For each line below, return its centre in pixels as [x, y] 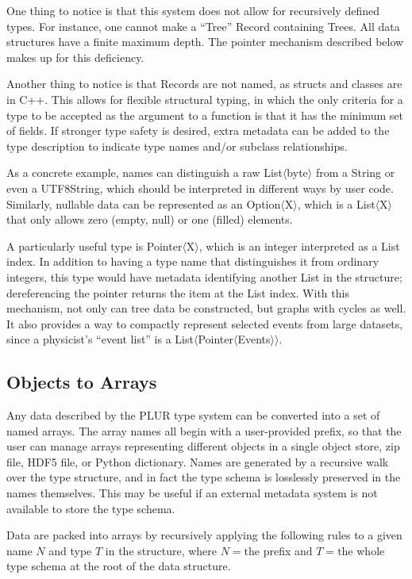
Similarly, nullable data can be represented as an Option [144, 203]
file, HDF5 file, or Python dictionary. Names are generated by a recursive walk [198, 461]
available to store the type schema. [91, 508]
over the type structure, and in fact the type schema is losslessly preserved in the [204, 477]
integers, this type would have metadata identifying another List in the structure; [204, 276]
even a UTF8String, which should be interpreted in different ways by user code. [200, 188]
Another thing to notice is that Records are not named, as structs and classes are [204, 84]
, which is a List [336, 203]
